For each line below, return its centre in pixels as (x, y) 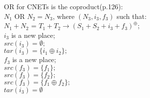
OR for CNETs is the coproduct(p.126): (64, 6)
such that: (131, 16)
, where (64, 16)
